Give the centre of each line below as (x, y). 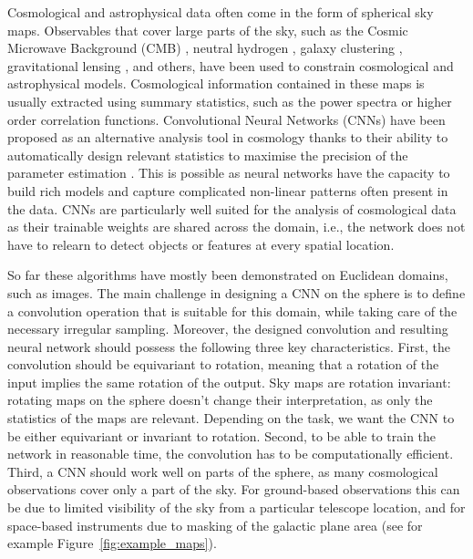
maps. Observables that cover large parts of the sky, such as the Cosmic (208, 30)
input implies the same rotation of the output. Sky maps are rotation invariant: (229, 382)
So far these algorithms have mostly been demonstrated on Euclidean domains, (228, 275)
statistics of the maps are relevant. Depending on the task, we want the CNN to (231, 418)
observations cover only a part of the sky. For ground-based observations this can (234, 489)
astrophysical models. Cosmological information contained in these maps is (216, 83)
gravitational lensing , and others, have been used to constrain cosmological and (231, 65)
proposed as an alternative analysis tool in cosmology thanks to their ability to (228, 137)
